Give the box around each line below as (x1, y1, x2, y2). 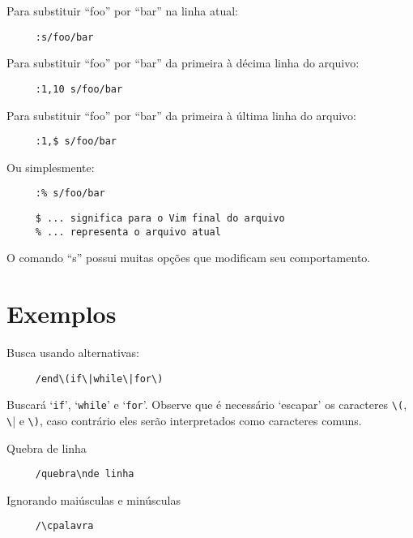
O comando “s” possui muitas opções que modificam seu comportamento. (6, 249, 371, 266)
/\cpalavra (35, 520, 94, 532)
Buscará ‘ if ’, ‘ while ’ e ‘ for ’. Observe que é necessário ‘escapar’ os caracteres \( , (6, 396, 407, 413)
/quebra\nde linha (35, 468, 134, 480)
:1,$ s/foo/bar (35, 136, 117, 148)
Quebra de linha (6, 439, 87, 456)
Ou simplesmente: (6, 158, 95, 175)
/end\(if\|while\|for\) (35, 372, 164, 385)
